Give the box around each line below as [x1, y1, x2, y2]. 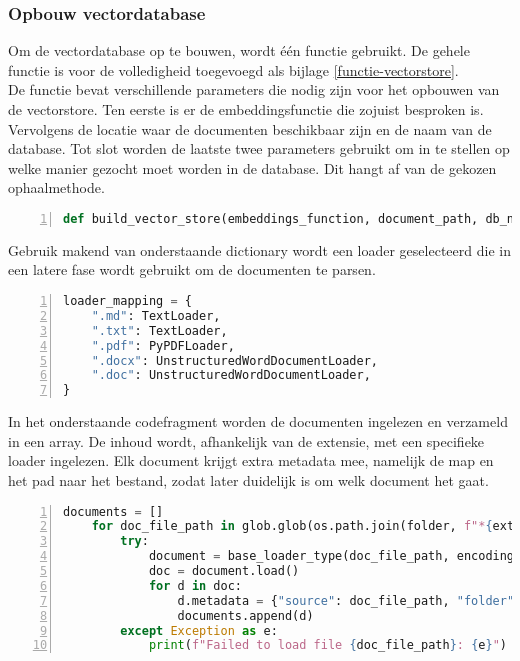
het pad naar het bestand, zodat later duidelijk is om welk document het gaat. [8, 469, 489, 490]
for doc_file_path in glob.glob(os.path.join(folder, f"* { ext [91, 519, 515, 534]
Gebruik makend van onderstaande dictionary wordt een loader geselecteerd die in [8, 239, 511, 260]
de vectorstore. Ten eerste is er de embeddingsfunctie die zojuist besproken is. [8, 99, 484, 119]
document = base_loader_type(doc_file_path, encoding [148, 549, 515, 564]
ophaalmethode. [8, 177, 105, 198]
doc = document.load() [148, 564, 300, 579]
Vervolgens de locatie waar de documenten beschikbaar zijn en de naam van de [8, 118, 492, 139]
